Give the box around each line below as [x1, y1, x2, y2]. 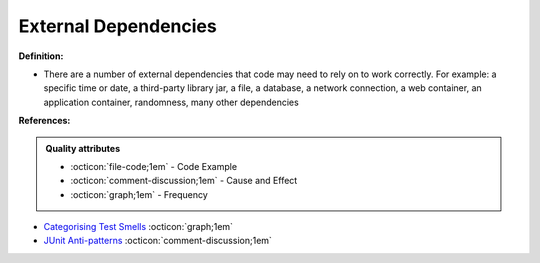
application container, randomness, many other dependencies [43, 96, 299, 108]
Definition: [18, 50, 64, 62]
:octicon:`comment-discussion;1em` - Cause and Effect [70, 175, 298, 187]
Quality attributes [45, 142, 120, 154]
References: [18, 115, 71, 127]
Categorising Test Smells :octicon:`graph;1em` [43, 221, 234, 233]
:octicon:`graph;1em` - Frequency [70, 188, 209, 200]
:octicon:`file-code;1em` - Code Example [70, 160, 238, 172]
